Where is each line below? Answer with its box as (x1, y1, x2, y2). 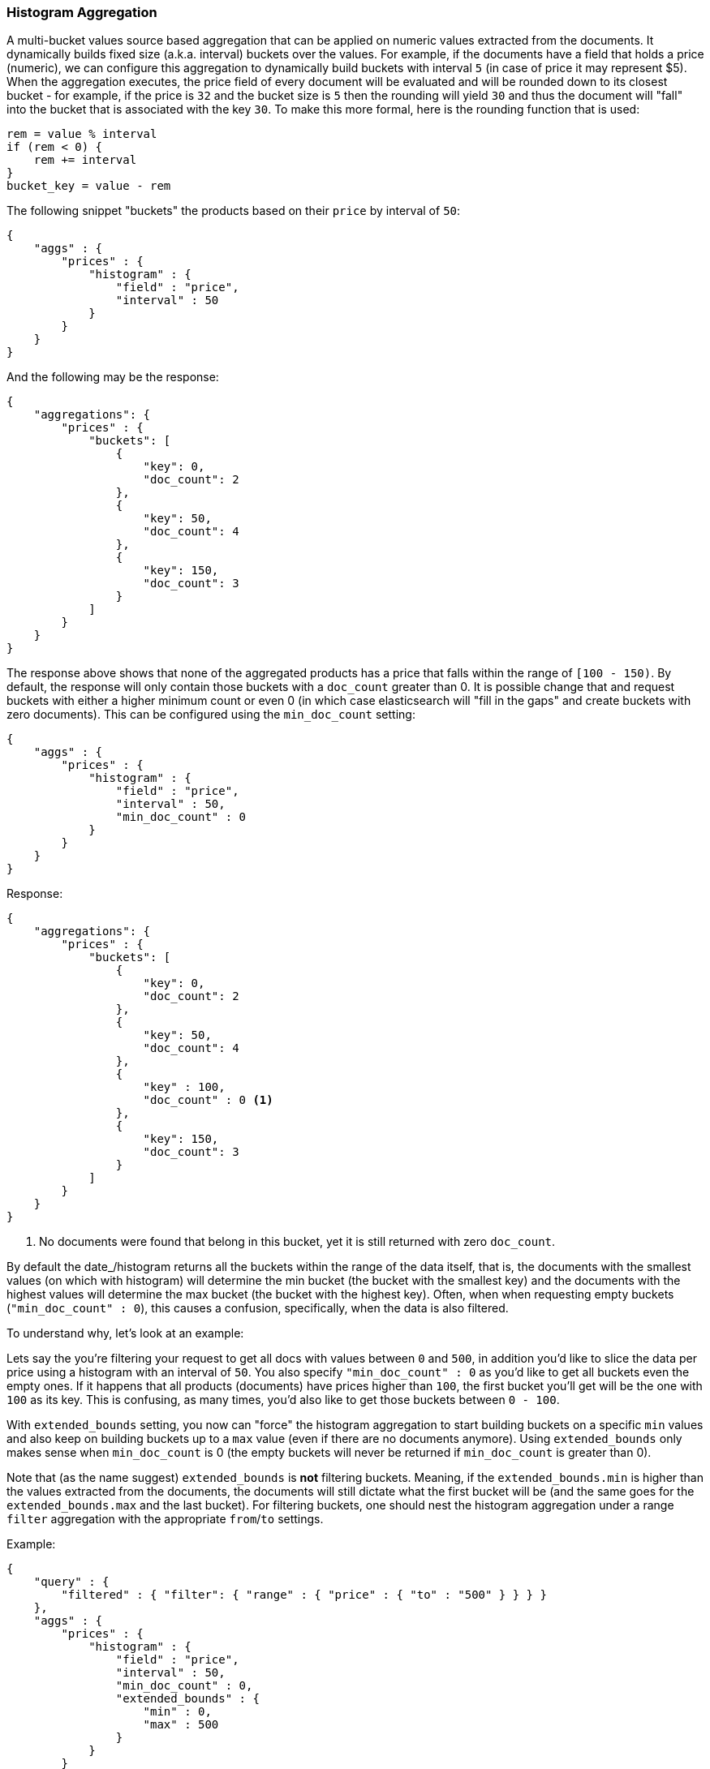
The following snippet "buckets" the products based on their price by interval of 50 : (6, 204, 461, 218)
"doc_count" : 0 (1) (143, 1093, 273, 1107)
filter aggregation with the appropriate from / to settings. (6, 1512, 324, 1526)
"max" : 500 (143, 1718, 219, 1732)
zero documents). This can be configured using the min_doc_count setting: (6, 707, 415, 722)
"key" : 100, (143, 1080, 226, 1094)
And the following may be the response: (6, 370, 219, 384)
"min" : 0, (143, 1705, 212, 1719)
